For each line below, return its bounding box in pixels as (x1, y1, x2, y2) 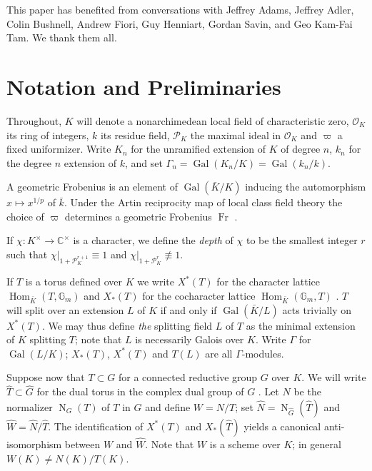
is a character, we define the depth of (73, 233, 233, 248)
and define (145, 399, 191, 414)
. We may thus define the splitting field (41, 318, 213, 333)
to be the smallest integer (246, 233, 358, 248)
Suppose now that (6, 370, 85, 385)
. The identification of (48, 418, 144, 433)
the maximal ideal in (190, 127, 281, 142)
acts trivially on (282, 302, 352, 317)
